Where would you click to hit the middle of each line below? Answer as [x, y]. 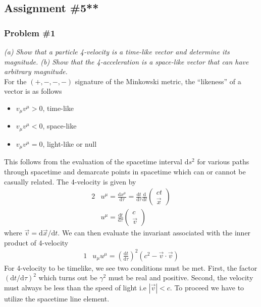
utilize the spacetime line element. [57, 299]
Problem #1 [30, 33]
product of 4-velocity [36, 242]
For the [15, 81]
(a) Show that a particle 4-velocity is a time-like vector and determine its [117, 51]
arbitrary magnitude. [36, 71]
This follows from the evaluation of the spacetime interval [93, 162]
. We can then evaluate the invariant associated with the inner [154, 233]
